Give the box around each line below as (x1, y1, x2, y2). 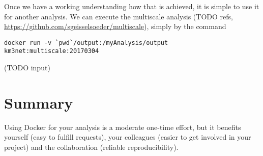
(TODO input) (4, 62, 50, 73)
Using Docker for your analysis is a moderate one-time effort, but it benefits (4, 121, 241, 132)
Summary (4, 92, 73, 113)
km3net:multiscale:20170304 (4, 47, 99, 55)
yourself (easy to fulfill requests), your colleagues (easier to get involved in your (4, 132, 251, 142)
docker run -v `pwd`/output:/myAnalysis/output (4, 39, 168, 46)
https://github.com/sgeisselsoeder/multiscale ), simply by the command (4, 21, 226, 32)
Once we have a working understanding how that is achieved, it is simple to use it (4, 1, 259, 11)
